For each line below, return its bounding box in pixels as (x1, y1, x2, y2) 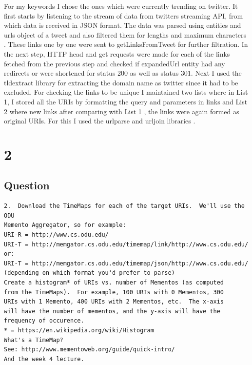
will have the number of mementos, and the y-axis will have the (4, 307, 220, 315)
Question (4, 178, 50, 193)
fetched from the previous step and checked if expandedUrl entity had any (4, 58, 225, 68)
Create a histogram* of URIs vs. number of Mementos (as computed (4, 279, 224, 286)
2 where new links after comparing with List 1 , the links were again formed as (4, 106, 239, 116)
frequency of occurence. (4, 317, 84, 324)
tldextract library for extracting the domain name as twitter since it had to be (4, 77, 238, 87)
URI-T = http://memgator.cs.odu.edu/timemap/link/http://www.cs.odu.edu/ (4, 241, 249, 248)
